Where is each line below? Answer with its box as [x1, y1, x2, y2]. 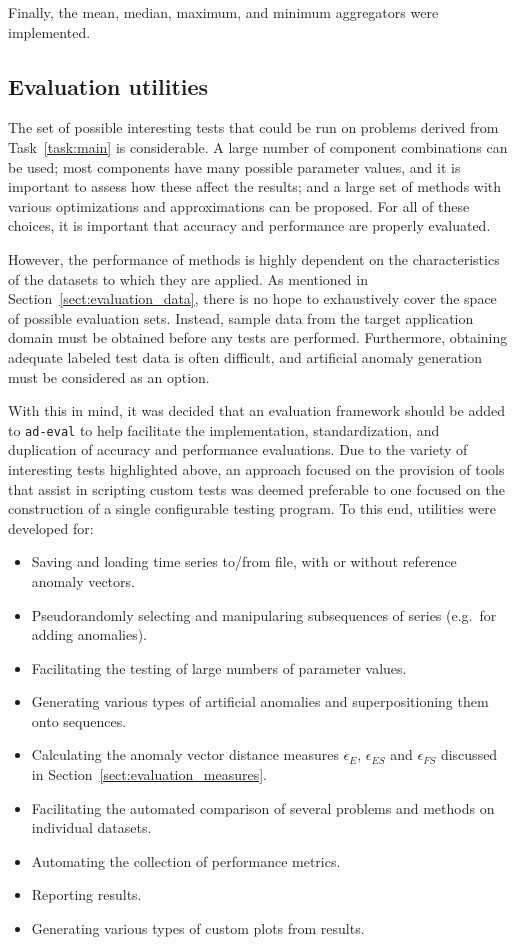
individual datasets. [31, 817, 152, 838]
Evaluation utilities [8, 70, 209, 101]
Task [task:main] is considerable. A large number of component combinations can [8, 136, 508, 157]
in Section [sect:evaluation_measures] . [31, 764, 267, 785]
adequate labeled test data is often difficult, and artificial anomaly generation [8, 346, 482, 367]
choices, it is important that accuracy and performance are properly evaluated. [8, 215, 491, 236]
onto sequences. [31, 710, 127, 731]
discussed [440, 744, 498, 765]
